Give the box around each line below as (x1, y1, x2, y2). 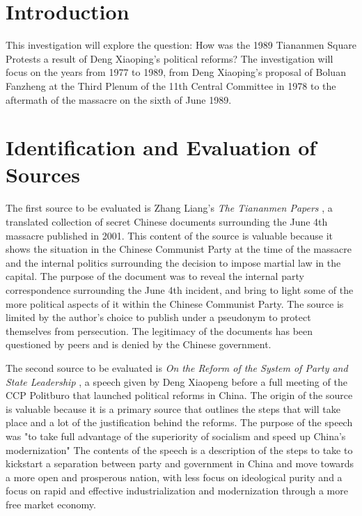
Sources (6, 160, 80, 189)
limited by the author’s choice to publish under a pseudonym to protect (6, 310, 311, 325)
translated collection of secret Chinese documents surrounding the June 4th (6, 214, 328, 228)
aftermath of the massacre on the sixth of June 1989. (6, 92, 232, 107)
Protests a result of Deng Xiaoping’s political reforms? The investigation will (6, 51, 333, 65)
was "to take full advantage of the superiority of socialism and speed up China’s (6, 428, 346, 443)
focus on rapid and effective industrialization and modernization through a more (6, 483, 348, 498)
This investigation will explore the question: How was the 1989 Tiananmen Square (6, 38, 356, 52)
